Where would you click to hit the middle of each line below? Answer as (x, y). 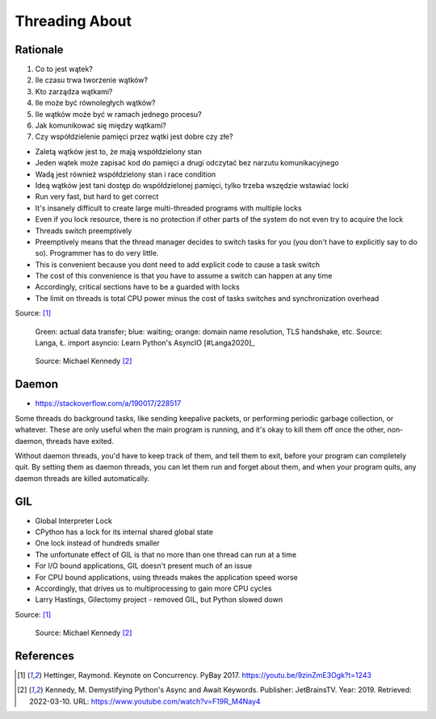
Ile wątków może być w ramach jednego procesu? (118, 114)
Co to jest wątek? (64, 69)
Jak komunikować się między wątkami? (101, 126)
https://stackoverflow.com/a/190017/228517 (108, 403)
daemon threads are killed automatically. (82, 478)
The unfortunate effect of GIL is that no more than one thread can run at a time (166, 554)
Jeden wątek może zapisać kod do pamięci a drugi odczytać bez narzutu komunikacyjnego (187, 163)
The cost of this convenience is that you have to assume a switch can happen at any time (184, 276)
